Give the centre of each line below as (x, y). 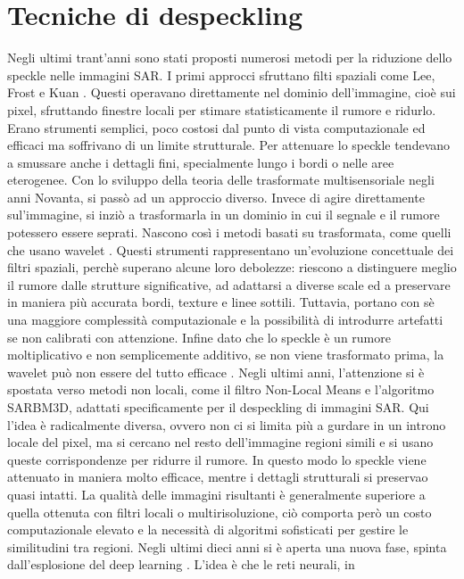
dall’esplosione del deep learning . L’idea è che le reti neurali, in (181, 564)
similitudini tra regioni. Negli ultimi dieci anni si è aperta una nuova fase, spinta (227, 546)
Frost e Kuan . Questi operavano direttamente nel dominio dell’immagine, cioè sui (232, 92)
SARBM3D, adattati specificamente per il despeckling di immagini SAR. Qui (218, 407)
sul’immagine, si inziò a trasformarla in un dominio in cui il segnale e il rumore (224, 215)
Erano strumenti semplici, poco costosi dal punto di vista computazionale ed (216, 127)
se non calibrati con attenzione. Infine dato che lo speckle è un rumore (199, 337)
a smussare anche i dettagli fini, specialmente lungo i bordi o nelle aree (201, 162)
